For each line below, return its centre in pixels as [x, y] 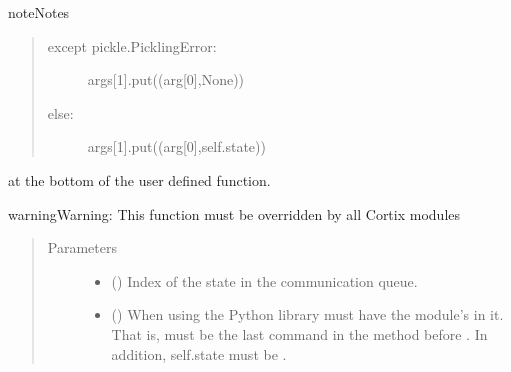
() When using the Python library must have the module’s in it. [307, 314]
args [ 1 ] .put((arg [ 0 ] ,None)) [166, 79]
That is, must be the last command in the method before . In [299, 333]
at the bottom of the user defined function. [139, 179]
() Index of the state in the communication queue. [264, 280]
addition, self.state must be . [199, 353]
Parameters [82, 247]
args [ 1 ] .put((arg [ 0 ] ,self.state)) [176, 146]
